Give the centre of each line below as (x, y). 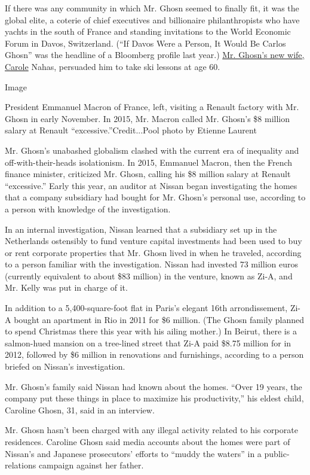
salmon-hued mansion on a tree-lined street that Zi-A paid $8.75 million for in (148, 342)
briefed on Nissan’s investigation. (65, 366)
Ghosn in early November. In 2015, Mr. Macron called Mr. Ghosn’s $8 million (148, 118)
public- (277, 453)
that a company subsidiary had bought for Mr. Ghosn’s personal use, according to (155, 197)
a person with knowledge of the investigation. (88, 208)
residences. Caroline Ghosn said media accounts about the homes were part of (148, 441)
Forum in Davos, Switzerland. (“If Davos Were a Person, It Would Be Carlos (145, 43)
